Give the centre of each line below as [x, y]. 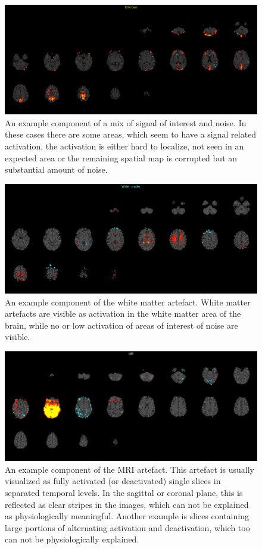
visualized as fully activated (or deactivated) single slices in [113, 481]
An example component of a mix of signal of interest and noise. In [126, 122]
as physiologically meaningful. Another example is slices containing [127, 516]
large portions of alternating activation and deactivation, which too [127, 527]
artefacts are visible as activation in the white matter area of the [123, 314]
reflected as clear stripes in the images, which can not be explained [127, 504]
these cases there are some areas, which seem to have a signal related [131, 134]
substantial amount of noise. [56, 169]
